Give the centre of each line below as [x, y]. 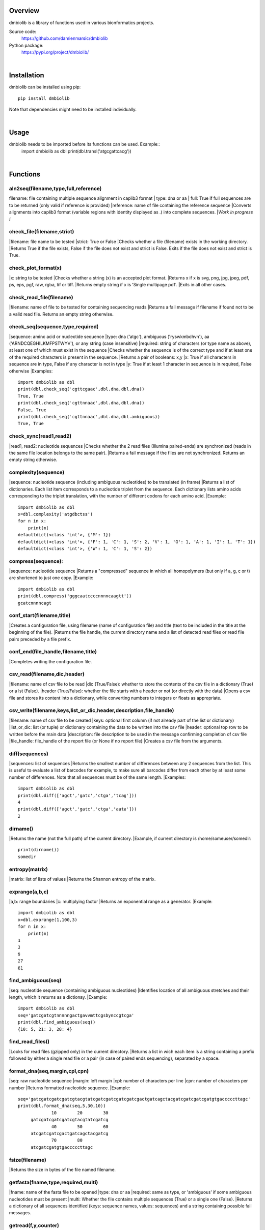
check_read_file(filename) [41, 297]
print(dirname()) [39, 850]
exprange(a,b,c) [29, 892]
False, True [32, 410]
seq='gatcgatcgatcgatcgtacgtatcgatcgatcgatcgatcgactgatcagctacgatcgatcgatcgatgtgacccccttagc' [134, 1099]
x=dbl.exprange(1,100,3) [48, 920]
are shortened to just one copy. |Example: [51, 578]
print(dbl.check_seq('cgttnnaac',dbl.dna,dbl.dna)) [81, 403]
